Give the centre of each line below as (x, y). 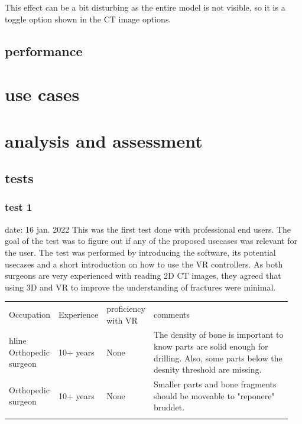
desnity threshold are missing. (207, 369)
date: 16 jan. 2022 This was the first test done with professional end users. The (148, 229)
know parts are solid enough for (211, 346)
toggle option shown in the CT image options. (88, 19)
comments (172, 314)
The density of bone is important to (218, 335)
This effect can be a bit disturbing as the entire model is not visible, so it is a (145, 7)
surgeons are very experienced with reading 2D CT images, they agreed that (143, 275)
